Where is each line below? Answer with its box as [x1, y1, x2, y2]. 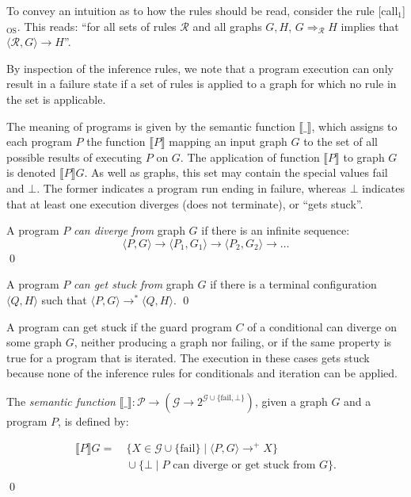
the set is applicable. [6, 90, 106, 107]
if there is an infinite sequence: [201, 222, 350, 239]
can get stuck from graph [73, 276, 194, 292]
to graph [343, 148, 385, 165]
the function [86, 133, 146, 150]
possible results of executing [6, 148, 143, 165]
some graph [6, 334, 63, 350]
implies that [341, 17, 399, 34]
